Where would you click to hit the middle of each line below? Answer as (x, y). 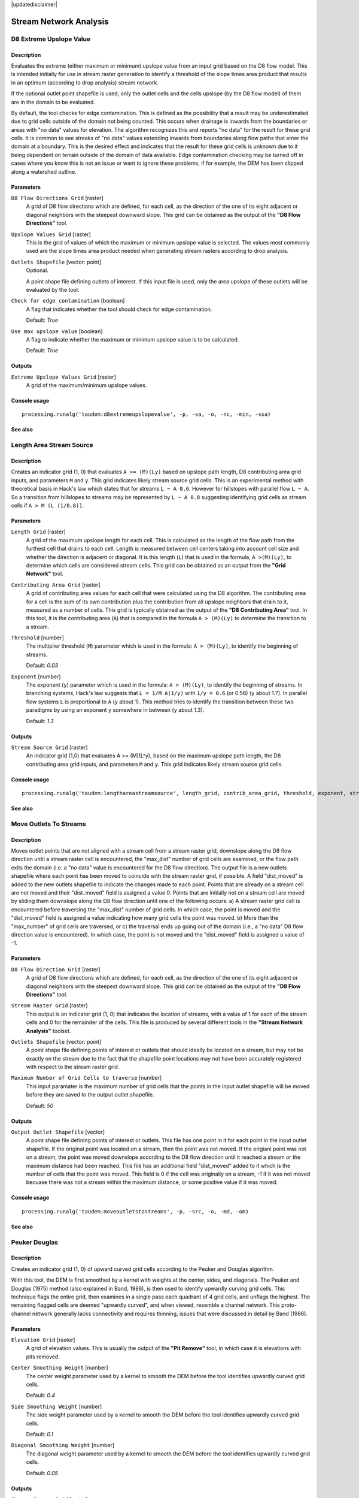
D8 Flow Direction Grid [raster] (56, 969)
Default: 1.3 (40, 721)
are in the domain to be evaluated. (53, 102)
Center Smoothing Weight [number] (60, 1368)
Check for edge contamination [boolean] (68, 301)
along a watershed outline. (44, 171)
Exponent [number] (36, 676)
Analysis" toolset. (48, 1031)
